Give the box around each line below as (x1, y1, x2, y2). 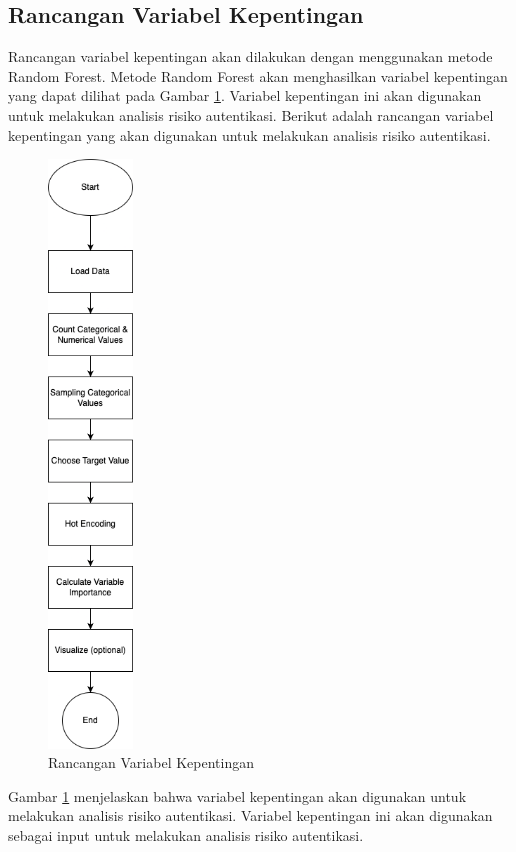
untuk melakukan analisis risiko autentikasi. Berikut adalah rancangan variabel (8, 104, 494, 125)
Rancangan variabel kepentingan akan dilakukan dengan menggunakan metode (8, 46, 493, 67)
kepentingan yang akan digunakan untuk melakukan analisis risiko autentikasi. (8, 124, 491, 145)
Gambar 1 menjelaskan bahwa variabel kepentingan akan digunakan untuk (8, 785, 467, 806)
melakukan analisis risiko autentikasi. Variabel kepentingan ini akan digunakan (8, 805, 493, 826)
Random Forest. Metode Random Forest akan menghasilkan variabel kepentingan (8, 65, 508, 86)
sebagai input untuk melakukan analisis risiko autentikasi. (8, 824, 364, 845)
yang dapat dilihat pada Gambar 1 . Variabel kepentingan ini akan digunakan (8, 85, 482, 106)
